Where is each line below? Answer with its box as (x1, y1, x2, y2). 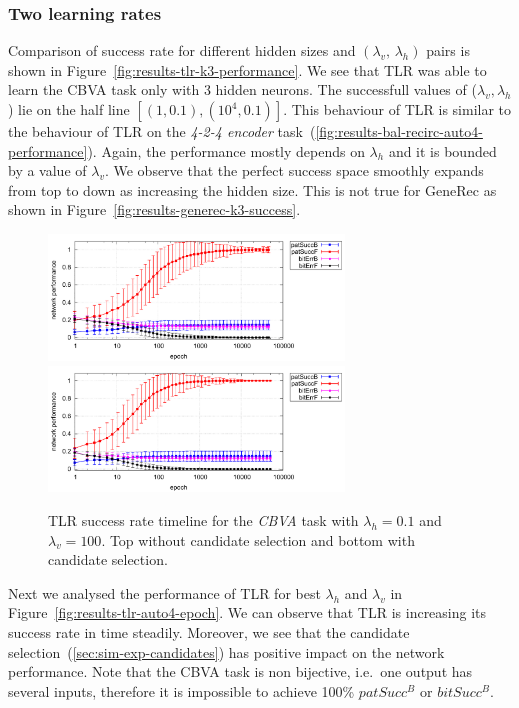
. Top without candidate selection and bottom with (101, 529, 415, 550)
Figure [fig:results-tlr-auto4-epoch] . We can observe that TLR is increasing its (8, 602, 487, 623)
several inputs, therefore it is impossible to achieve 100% (8, 680, 355, 701)
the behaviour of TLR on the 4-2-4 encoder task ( (8, 121, 316, 141)
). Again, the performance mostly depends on (87, 140, 365, 161)
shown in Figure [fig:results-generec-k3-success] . (8, 199, 301, 220)
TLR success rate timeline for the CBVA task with (48, 510, 359, 531)
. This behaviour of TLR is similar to (283, 99, 512, 119)
